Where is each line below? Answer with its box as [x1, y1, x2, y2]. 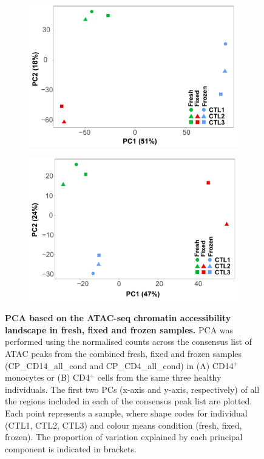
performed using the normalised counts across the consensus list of [5, 335, 252, 348]
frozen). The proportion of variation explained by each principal [5, 430, 243, 443]
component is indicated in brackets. [5, 442, 137, 455]
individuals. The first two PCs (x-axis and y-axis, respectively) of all [5, 382, 260, 395]
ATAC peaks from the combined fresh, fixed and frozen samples [5, 347, 242, 359]
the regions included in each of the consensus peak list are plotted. [5, 395, 252, 407]
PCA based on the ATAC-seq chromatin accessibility [5, 311, 231, 324]
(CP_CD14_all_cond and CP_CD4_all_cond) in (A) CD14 [5, 359, 234, 372]
